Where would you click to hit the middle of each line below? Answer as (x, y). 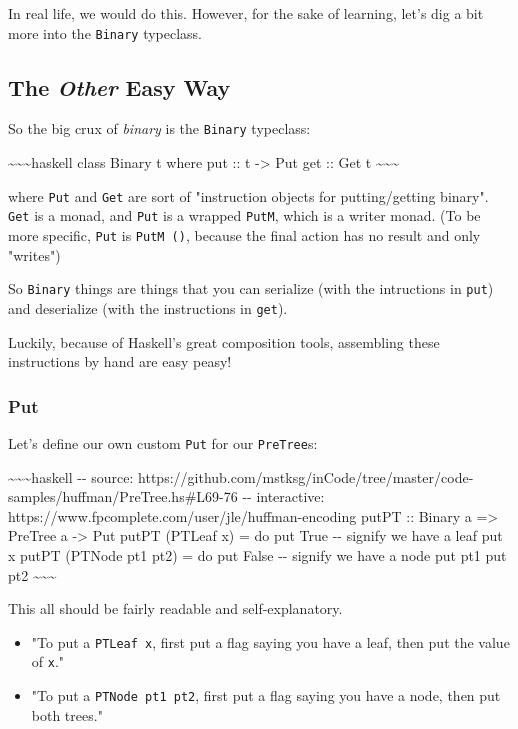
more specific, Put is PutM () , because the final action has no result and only (244, 235)
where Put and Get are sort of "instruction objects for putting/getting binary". (248, 195)
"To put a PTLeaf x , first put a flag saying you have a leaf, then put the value (270, 641)
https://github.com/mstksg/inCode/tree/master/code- (306, 476)
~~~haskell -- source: (71, 476)
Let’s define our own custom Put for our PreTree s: (163, 442)
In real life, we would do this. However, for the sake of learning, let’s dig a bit (246, 13)
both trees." (67, 714)
